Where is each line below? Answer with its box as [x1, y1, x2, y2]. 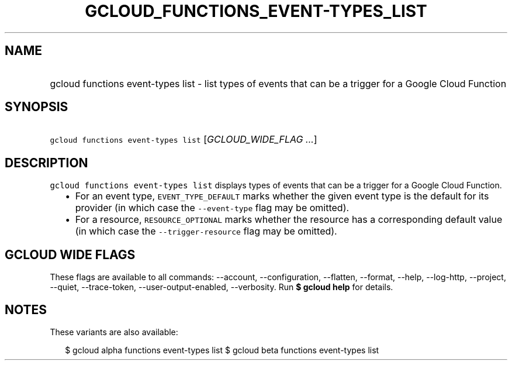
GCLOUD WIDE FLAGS [5, 247, 136, 262]
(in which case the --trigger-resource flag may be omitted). [75, 225, 337, 237]
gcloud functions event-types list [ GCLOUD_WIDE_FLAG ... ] [50, 133, 317, 146]
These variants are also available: [50, 326, 178, 337]
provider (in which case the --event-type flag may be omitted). [75, 202, 350, 214]
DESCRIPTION [5, 155, 88, 170]
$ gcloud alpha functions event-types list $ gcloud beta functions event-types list [65, 345, 379, 355]
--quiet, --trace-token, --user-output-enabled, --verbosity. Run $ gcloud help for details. [50, 282, 393, 292]
